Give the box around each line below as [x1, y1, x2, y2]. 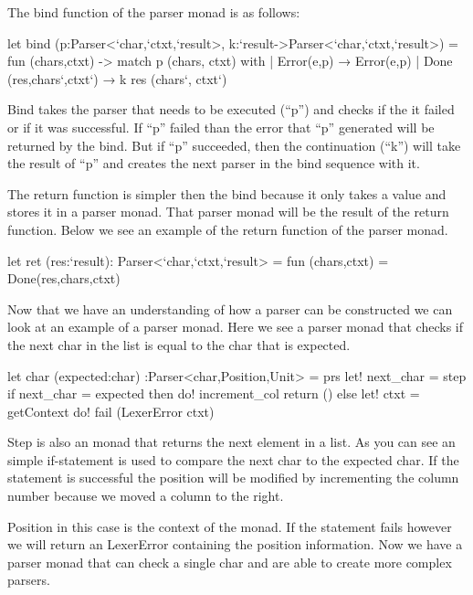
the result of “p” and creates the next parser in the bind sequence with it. [7, 154, 420, 173]
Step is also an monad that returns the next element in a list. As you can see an [7, 432, 456, 452]
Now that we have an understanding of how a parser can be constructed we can [7, 299, 453, 318]
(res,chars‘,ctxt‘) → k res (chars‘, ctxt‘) [7, 69, 227, 88]
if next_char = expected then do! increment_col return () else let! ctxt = [7, 384, 420, 403]
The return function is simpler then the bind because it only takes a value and [7, 184, 447, 203]
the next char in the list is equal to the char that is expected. [7, 335, 351, 354]
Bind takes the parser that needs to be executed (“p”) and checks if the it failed [7, 100, 455, 119]
